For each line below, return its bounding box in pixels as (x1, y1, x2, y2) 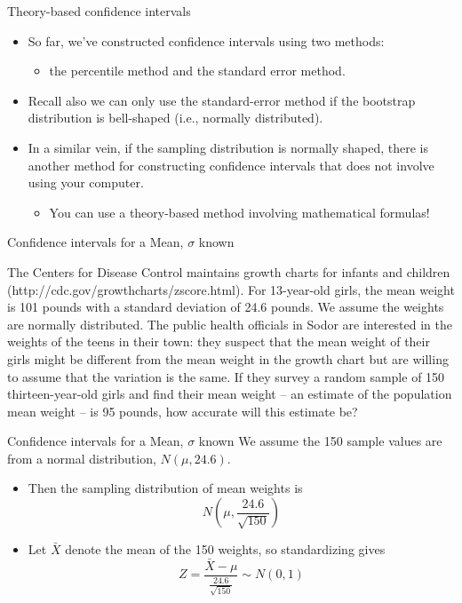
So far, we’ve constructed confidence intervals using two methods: (28, 31, 385, 50)
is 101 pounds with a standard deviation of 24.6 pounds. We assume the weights (7, 298, 444, 316)
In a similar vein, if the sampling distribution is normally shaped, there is (28, 138, 429, 156)
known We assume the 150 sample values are (198, 432, 442, 450)
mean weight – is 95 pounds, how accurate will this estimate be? (7, 401, 358, 420)
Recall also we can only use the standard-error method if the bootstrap (28, 91, 416, 109)
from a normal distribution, (7, 448, 156, 467)
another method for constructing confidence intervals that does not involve (28, 155, 434, 174)
